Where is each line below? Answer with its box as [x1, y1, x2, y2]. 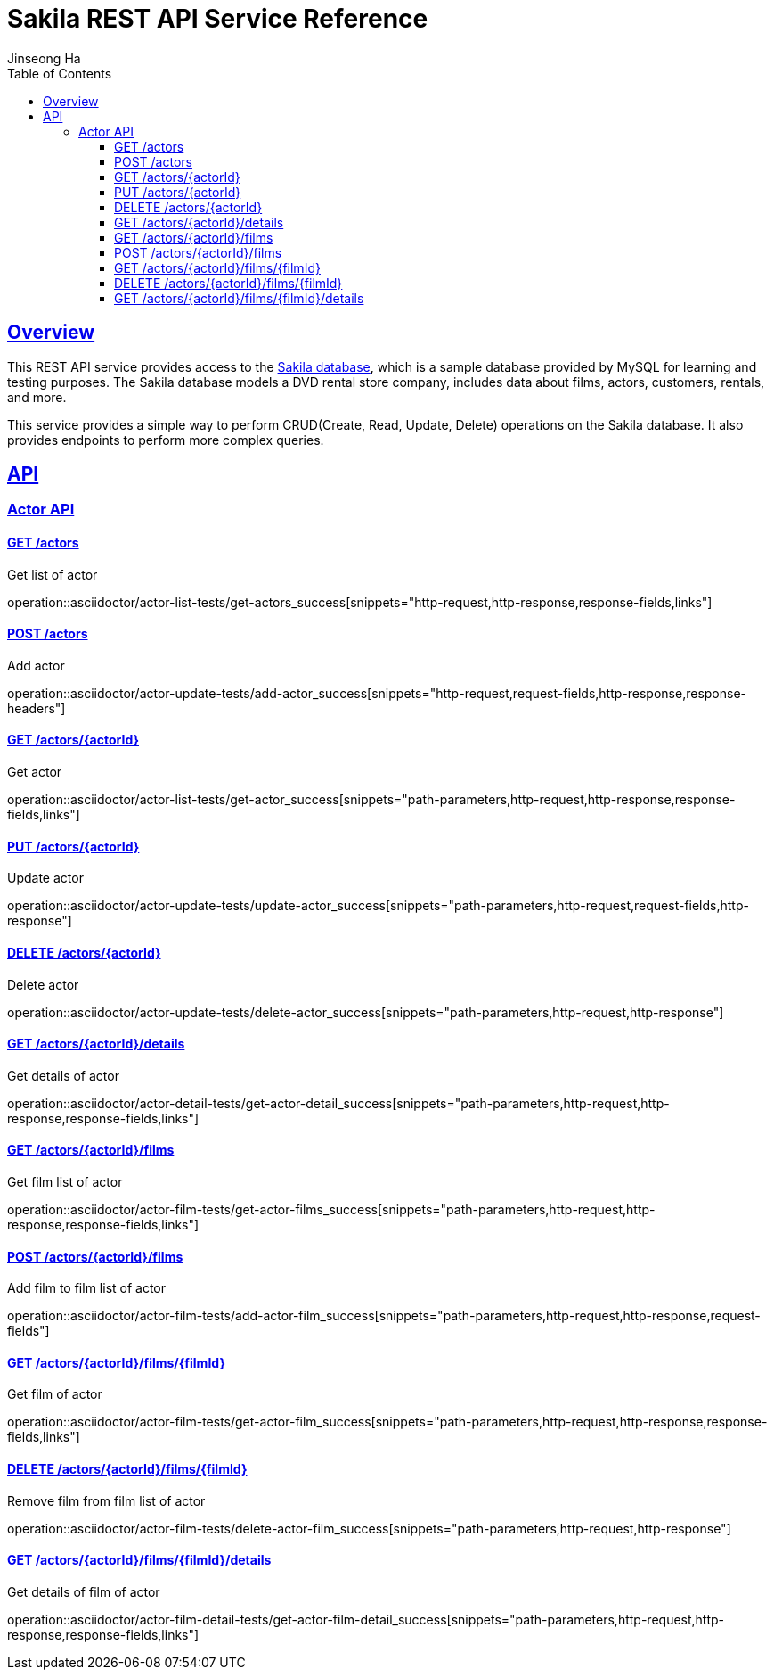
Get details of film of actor [7, 1583, 160, 1599]
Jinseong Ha [7, 50, 81, 66]
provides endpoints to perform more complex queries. [7, 432, 324, 448]
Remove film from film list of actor [7, 1492, 206, 1508]
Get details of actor [7, 1067, 119, 1083]
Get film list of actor [7, 1173, 123, 1189]
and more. [7, 389, 67, 405]
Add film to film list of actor [7, 1280, 167, 1296]
